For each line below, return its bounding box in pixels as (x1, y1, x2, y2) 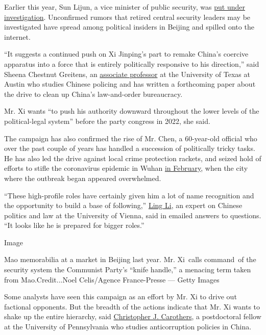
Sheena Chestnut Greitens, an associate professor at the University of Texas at (4, 68, 250, 79)
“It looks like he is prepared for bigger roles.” (4, 220, 144, 230)
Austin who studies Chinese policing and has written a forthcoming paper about (4, 79, 256, 89)
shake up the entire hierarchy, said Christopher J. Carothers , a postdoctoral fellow (4, 311, 261, 322)
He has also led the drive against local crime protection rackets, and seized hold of (4, 152, 261, 163)
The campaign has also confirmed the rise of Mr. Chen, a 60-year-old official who (4, 133, 257, 143)
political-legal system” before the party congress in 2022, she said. (4, 115, 210, 126)
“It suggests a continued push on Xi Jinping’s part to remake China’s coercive (4, 48, 249, 59)
